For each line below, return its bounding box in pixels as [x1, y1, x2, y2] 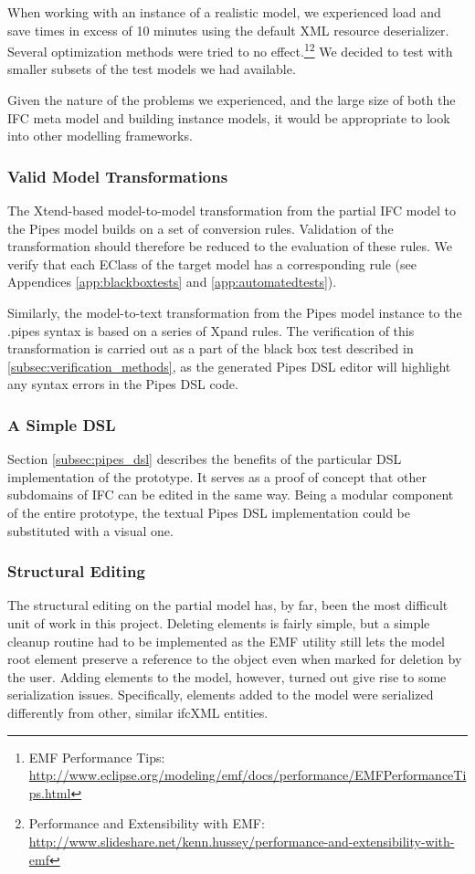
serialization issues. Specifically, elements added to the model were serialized [7, 685, 434, 704]
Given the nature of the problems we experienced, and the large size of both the [7, 90, 456, 110]
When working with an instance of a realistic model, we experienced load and [7, 3, 441, 21]
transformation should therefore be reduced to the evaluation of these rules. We [7, 237, 453, 256]
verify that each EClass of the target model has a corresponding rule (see [7, 254, 417, 273]
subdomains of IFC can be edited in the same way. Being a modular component [7, 485, 454, 504]
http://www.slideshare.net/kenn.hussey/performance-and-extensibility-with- [28, 831, 455, 850]
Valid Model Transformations [7, 164, 228, 187]
